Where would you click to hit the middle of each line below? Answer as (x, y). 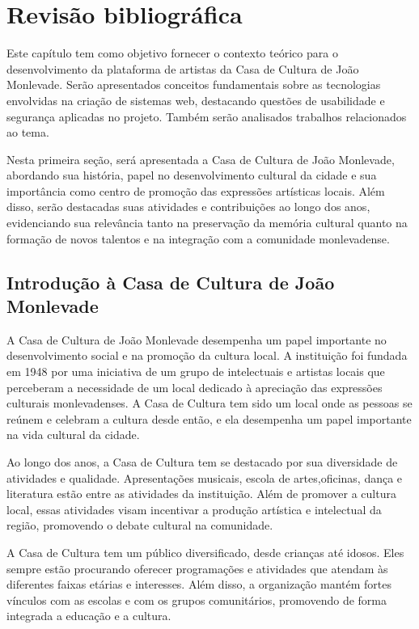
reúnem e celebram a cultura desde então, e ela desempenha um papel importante (209, 418)
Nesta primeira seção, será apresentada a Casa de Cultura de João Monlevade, (201, 159)
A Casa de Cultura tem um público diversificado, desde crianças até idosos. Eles (205, 552)
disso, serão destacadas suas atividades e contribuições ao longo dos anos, (188, 207)
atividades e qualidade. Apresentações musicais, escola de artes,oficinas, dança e (205, 477)
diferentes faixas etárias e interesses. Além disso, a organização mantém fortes (199, 584)
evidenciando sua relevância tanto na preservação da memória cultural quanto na (207, 223)
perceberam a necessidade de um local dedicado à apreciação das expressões (195, 387)
